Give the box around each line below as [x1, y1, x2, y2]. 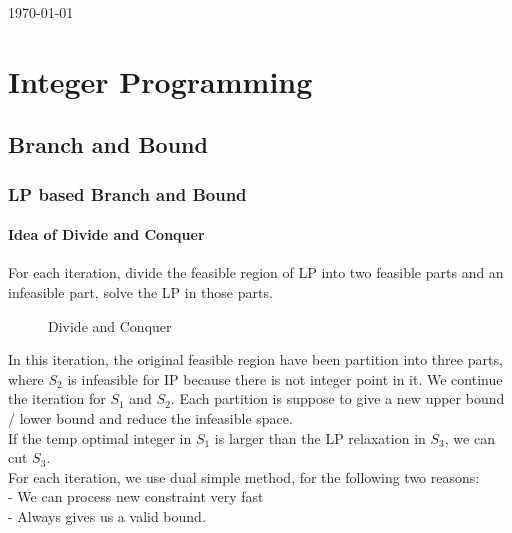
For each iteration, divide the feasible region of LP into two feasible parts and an [8, 262, 504, 283]
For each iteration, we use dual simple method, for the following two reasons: [8, 466, 480, 487]
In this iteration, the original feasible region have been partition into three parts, [8, 349, 503, 370]
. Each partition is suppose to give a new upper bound [170, 388, 505, 409]
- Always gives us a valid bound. [8, 505, 206, 526]
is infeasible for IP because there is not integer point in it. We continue [67, 368, 503, 389]
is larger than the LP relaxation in [214, 427, 426, 448]
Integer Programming [8, 60, 313, 101]
